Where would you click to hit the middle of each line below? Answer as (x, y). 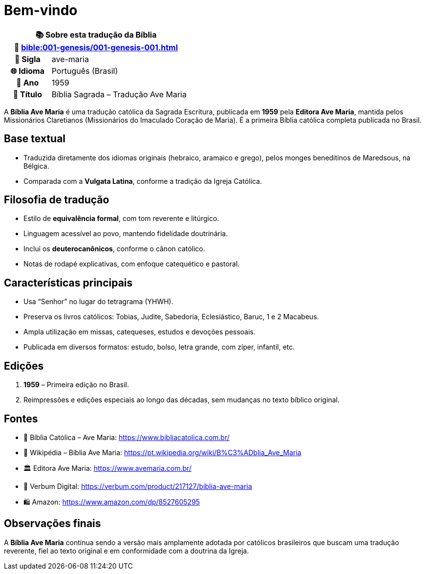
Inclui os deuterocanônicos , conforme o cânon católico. (114, 249)
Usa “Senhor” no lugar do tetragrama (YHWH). (98, 302)
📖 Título (27, 94)
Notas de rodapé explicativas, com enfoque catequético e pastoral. (132, 264)
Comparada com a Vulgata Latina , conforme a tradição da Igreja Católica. (143, 181)
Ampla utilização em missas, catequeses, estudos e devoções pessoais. (140, 332)
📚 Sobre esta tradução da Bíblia (96, 34)
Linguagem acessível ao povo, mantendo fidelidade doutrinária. (126, 234)
